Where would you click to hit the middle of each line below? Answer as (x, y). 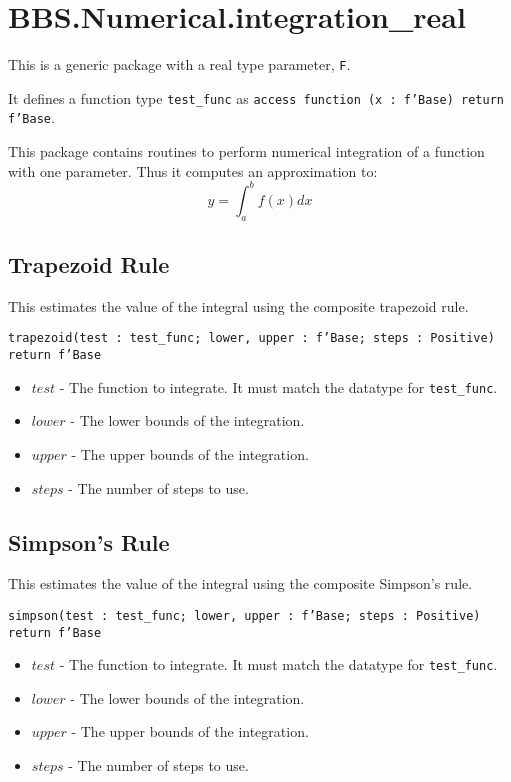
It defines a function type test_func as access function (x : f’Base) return (256, 97)
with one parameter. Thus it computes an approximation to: (193, 170)
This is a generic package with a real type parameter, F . (179, 64)
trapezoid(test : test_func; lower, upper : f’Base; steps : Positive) (251, 338)
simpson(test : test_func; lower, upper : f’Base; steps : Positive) (244, 615)
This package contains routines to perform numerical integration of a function (246, 151)
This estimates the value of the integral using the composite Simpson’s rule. (240, 583)
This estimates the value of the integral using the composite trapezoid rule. (238, 305)
